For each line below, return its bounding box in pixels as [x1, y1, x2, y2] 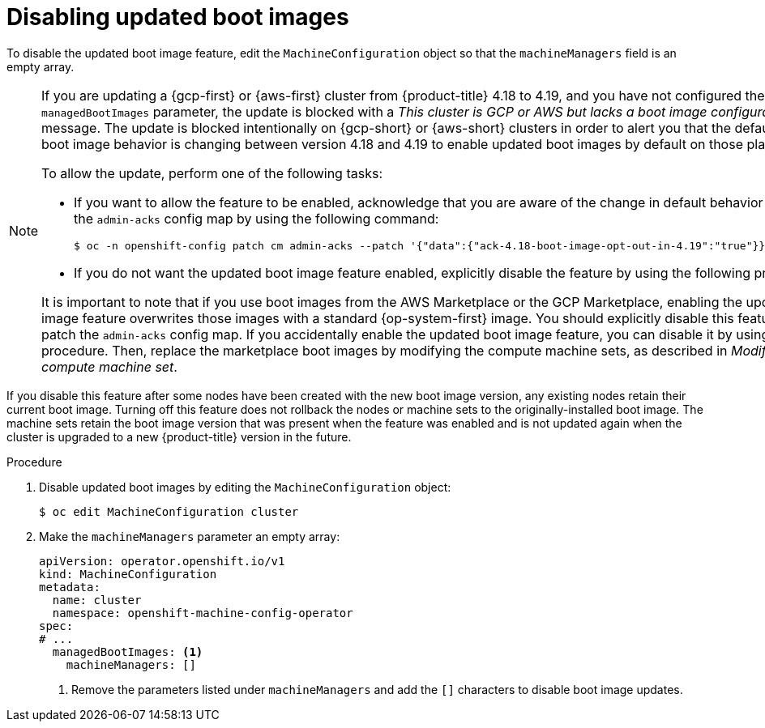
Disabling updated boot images [6, 3, 349, 31]
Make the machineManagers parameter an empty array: [39, 529, 340, 543]
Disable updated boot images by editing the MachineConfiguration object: [39, 479, 451, 494]
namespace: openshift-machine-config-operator [52, 606, 353, 619]
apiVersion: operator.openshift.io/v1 [39, 554, 285, 568]
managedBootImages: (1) [52, 645, 203, 658]
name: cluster [52, 593, 142, 607]
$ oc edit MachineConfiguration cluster [39, 504, 299, 518]
